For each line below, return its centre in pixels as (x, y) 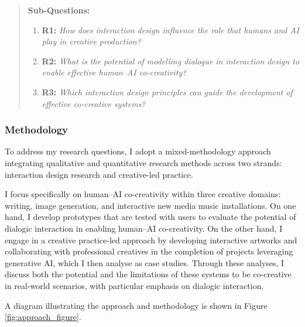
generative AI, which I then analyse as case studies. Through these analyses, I (145, 262)
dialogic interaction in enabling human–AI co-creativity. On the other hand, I (144, 228)
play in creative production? (91, 41)
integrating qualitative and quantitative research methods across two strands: (143, 162)
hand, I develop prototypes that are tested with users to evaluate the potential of (150, 217)
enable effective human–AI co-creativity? (114, 72)
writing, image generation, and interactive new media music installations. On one (150, 205)
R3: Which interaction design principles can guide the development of (167, 92)
